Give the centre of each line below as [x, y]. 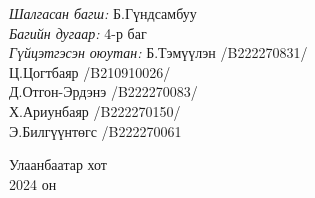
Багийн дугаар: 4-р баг [78, 32]
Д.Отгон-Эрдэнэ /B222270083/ [103, 91]
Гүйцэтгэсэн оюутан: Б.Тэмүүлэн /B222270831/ [158, 52]
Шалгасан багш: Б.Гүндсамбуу [103, 13]
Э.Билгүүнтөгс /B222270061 [95, 130]
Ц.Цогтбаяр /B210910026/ [90, 71]
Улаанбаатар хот [58, 164]
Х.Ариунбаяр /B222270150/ [95, 110]
